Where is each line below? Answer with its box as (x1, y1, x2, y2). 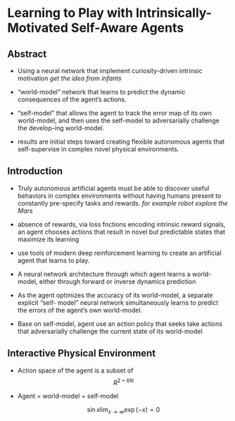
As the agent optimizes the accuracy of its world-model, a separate (17, 291, 213, 299)
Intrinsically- (135, 5, 212, 21)
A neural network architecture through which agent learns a (17, 270, 191, 278)
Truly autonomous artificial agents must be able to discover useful (17, 184, 210, 192)
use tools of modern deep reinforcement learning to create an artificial (17, 249, 222, 257)
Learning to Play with (7, 5, 134, 21)
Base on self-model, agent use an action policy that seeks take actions (17, 319, 223, 328)
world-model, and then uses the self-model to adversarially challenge (17, 116, 220, 125)
